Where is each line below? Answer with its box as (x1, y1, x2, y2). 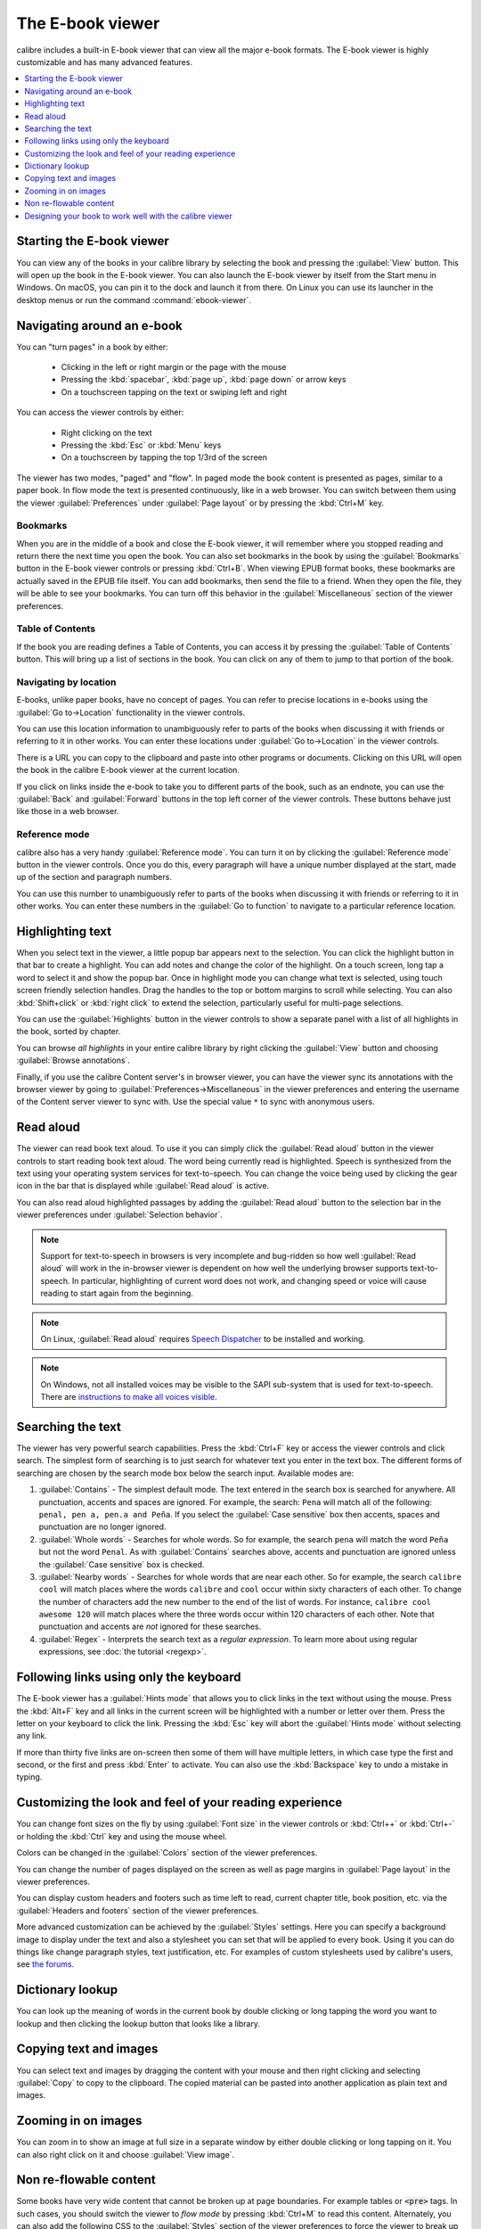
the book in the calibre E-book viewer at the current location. (16, 765, 240, 776)
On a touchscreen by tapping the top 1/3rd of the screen (61, 452, 267, 463)
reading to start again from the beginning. (40, 1288, 193, 1299)
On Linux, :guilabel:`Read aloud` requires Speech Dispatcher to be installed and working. (40, 1333, 365, 1344)
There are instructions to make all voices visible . (40, 1392, 217, 1402)
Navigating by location (16, 676, 117, 688)
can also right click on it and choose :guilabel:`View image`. (16, 2149, 235, 2159)
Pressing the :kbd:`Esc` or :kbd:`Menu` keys (61, 440, 222, 450)
